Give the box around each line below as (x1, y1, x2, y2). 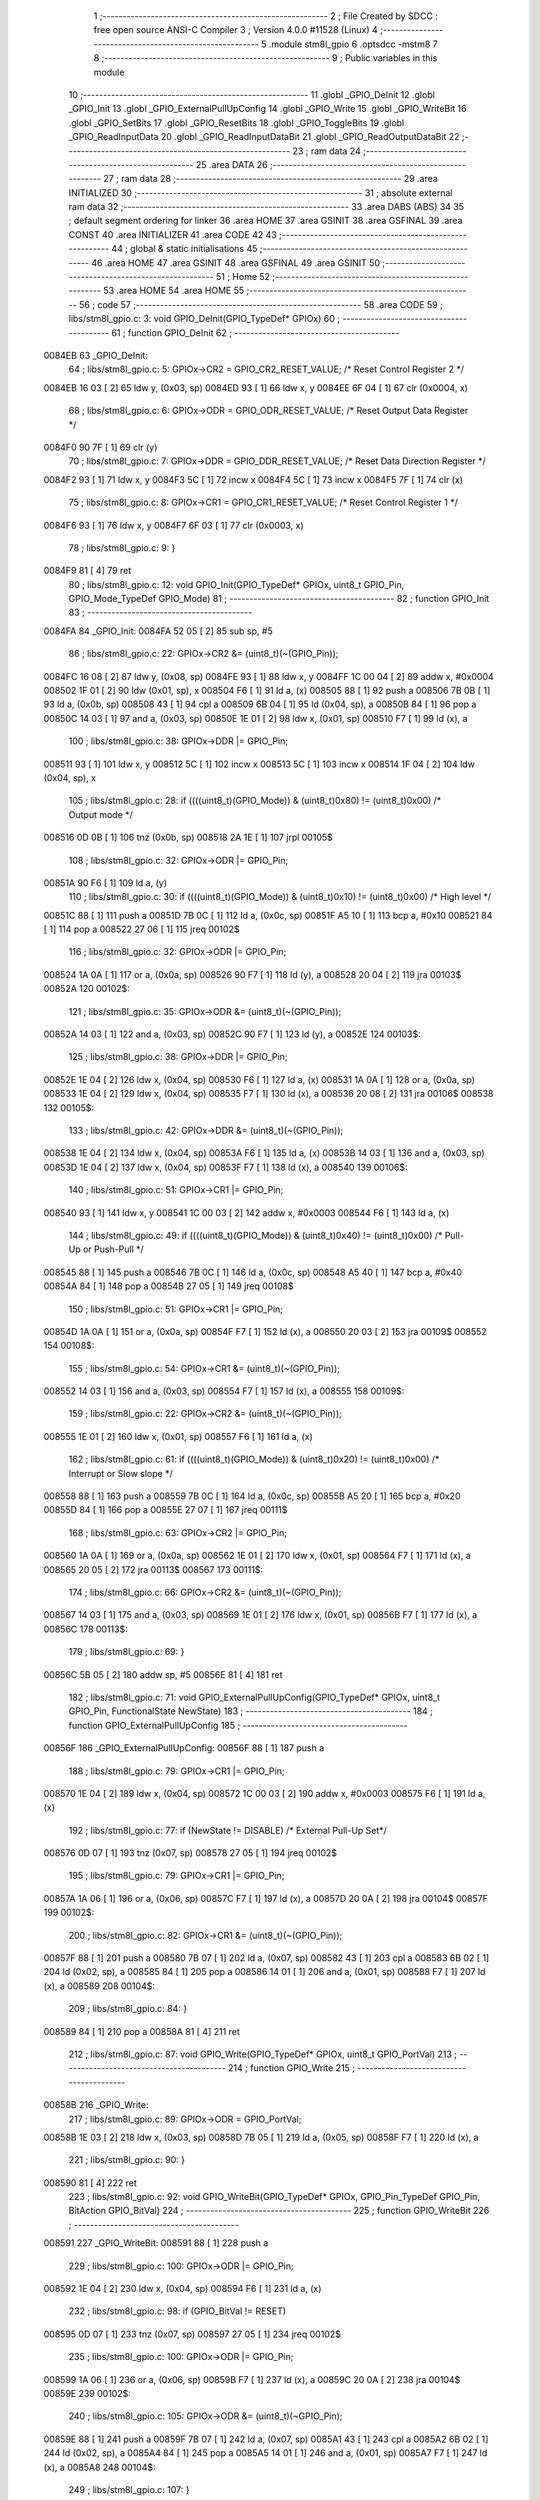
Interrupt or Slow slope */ (68, 1467, 174, 1479)
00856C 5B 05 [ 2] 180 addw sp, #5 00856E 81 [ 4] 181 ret (43, 1668, 284, 1680)
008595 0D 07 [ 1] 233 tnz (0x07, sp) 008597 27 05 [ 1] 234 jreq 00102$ (43, 2328, 342, 2340)
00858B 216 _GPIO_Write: (43, 2099, 149, 2111)
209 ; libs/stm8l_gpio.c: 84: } (68, 2003, 188, 2015)
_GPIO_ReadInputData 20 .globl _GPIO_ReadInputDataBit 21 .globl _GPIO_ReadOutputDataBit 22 (68, 131, 460, 143)
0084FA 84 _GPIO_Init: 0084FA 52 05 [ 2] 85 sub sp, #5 (43, 625, 274, 637)
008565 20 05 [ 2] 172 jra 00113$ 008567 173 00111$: (43, 1563, 264, 1575)
